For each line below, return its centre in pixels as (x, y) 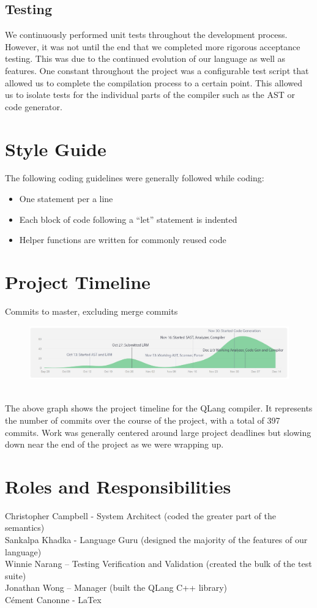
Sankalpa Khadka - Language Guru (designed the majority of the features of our (156, 540)
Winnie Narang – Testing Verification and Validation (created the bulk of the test (158, 564)
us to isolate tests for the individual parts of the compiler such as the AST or (150, 95)
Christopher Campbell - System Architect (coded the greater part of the (140, 515)
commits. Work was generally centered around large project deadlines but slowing (158, 432)
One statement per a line (66, 199)
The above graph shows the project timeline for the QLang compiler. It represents (159, 408)
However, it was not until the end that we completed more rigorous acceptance (153, 46)
